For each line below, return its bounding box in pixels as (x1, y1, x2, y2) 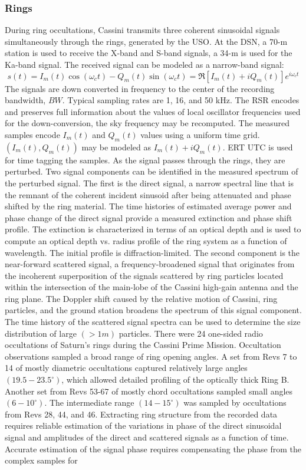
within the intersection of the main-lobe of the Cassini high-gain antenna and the (5, 281, 298, 293)
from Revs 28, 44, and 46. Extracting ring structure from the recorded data (5, 407, 278, 420)
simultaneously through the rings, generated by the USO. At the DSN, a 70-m (5, 35, 288, 47)
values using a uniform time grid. (140, 128, 260, 140)
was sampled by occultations (183, 396, 287, 409)
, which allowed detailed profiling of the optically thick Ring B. (61, 373, 289, 386)
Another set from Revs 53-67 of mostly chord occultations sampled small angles (5, 384, 293, 397)
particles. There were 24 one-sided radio (119, 327, 263, 339)
